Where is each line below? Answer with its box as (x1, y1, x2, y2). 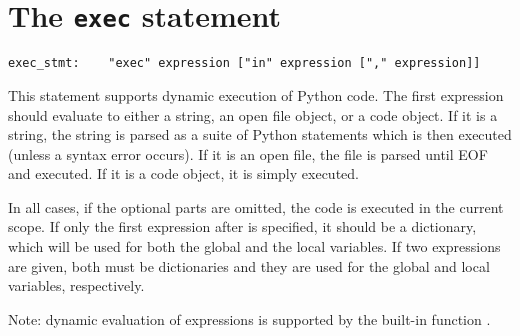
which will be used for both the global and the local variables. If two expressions (8, 236, 501, 257)
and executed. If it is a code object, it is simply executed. (8, 163, 359, 184)
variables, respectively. (8, 275, 145, 296)
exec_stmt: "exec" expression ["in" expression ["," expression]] (8, 56, 481, 71)
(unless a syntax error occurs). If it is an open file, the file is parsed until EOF (8, 143, 488, 164)
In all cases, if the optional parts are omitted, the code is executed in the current (8, 196, 504, 217)
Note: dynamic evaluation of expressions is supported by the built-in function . (8, 308, 491, 329)
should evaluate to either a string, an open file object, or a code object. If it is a (8, 104, 498, 125)
